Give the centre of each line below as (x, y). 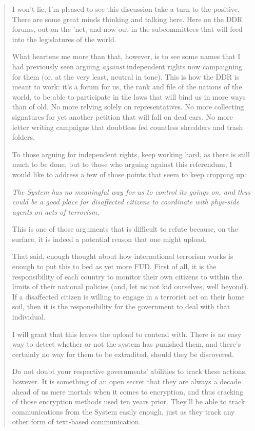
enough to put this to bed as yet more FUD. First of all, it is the (114, 266)
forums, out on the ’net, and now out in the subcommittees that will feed (127, 29)
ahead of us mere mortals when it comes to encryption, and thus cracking (128, 391)
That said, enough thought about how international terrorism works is (123, 256)
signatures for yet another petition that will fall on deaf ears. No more (122, 116)
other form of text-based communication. (76, 421)
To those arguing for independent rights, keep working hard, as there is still (131, 154)
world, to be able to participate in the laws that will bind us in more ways (129, 96)
